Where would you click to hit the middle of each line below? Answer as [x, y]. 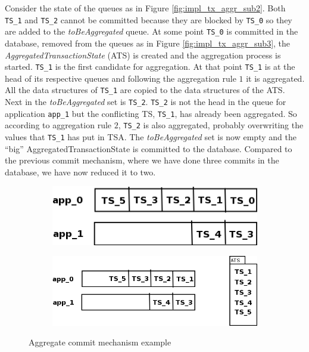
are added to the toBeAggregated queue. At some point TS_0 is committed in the [152, 31]
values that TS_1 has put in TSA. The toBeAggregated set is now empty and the [151, 136]
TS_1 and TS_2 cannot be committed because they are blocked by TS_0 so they [149, 19]
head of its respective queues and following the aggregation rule [121, 78]
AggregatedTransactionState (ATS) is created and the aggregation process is [143, 55]
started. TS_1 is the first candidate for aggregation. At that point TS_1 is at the [150, 67]
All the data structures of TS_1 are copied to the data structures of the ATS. [145, 90]
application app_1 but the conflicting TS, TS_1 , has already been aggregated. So [151, 113]
